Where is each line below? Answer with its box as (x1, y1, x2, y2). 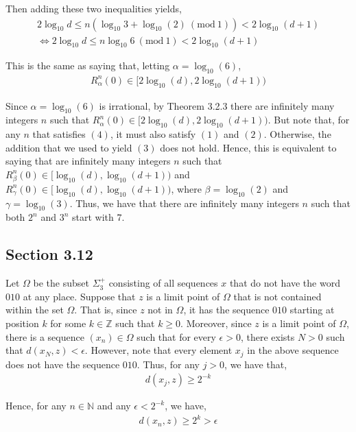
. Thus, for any (137, 357, 200, 371)
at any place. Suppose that (23, 289, 136, 303)
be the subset (33, 276, 89, 290)
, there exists (240, 329, 295, 344)
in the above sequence (247, 343, 339, 357)
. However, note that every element (84, 343, 233, 357)
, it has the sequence (183, 302, 270, 317)
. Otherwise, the (263, 127, 331, 141)
